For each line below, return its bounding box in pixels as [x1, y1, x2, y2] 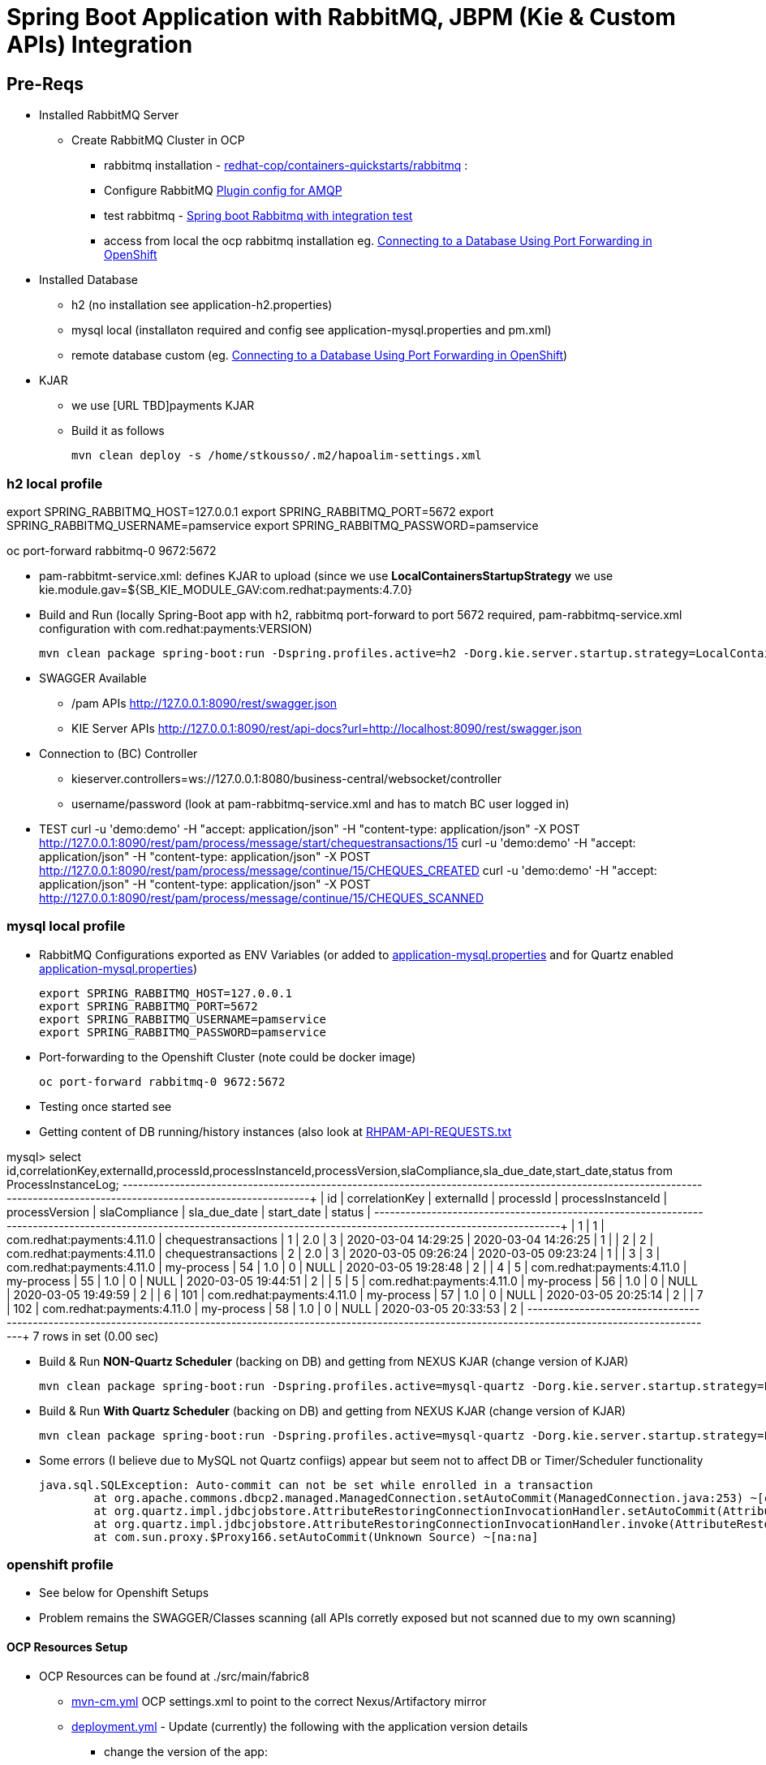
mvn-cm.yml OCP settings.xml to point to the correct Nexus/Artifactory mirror [71, 1694, 487, 1708]
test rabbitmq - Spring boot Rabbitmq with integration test [104, 209, 413, 223]
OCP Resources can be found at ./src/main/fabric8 [39, 1668, 310, 1683]
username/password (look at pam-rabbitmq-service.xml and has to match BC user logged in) [71, 796, 570, 811]
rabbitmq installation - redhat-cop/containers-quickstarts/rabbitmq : [104, 158, 468, 173]
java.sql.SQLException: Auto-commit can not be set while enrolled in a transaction [39, 1478, 593, 1492]
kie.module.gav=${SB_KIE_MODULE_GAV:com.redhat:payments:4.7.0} [39, 582, 413, 596]
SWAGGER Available [39, 670, 147, 685]
